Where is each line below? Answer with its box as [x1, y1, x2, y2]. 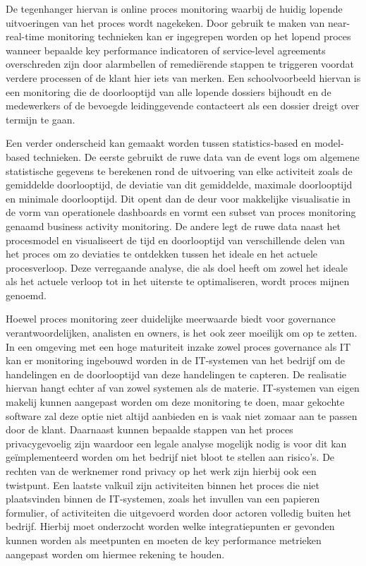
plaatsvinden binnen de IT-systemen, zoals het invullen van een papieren [6, 491, 320, 506]
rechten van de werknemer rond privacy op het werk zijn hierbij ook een [6, 464, 317, 478]
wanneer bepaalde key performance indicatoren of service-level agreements [6, 42, 326, 57]
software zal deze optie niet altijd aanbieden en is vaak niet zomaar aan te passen [6, 408, 358, 423]
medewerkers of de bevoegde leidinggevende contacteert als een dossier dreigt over [6, 98, 360, 113]
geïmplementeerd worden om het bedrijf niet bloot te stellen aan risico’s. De [6, 450, 335, 464]
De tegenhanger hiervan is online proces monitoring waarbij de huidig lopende [6, 1, 343, 16]
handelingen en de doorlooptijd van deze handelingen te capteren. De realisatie [6, 366, 347, 381]
